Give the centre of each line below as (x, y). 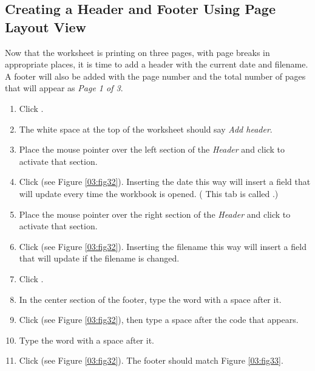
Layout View (46, 26)
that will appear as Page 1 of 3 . (64, 88)
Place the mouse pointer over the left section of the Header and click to (152, 149)
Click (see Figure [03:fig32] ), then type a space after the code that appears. (159, 320)
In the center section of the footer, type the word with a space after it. (150, 299)
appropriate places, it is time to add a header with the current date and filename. (157, 64)
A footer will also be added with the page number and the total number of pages (155, 76)
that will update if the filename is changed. (99, 258)
